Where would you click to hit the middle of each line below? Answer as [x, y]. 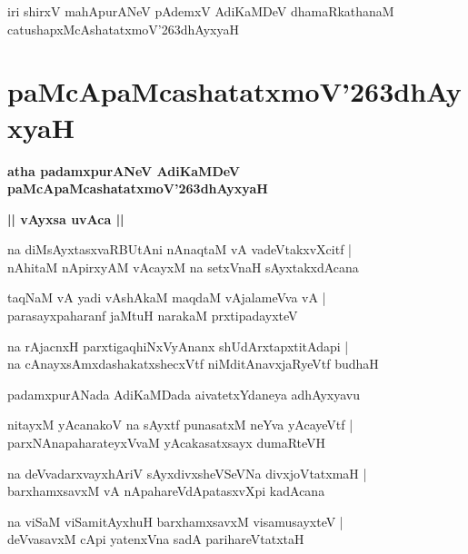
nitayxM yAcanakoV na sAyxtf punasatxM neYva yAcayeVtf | [180, 425]
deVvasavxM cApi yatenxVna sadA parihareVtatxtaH [156, 539]
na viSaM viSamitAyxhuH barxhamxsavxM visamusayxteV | [175, 521]
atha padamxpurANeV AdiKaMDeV [124, 170]
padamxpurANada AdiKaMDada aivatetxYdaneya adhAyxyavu [184, 394]
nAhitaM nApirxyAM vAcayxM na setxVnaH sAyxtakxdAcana [183, 267]
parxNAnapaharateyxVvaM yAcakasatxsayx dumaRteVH [167, 443]
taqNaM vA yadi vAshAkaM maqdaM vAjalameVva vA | [167, 297]
